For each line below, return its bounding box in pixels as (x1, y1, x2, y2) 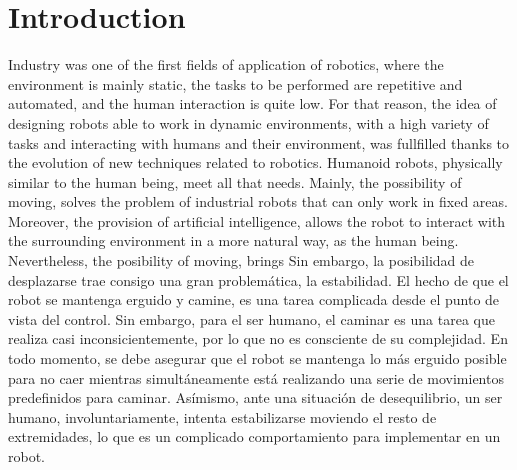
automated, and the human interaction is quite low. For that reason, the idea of (8, 93, 497, 114)
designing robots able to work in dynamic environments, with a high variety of (8, 112, 489, 133)
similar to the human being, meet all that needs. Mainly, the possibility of (8, 171, 462, 192)
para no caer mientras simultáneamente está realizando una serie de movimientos (8, 367, 504, 388)
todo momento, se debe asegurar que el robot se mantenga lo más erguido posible (8, 348, 507, 369)
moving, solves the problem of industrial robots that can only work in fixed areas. (8, 191, 508, 212)
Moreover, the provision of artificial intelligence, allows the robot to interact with (8, 210, 506, 231)
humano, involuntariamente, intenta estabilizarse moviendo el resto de (8, 406, 437, 427)
